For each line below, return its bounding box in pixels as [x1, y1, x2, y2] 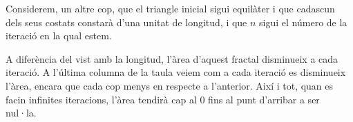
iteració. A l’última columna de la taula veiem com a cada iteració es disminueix [6, 65, 346, 79]
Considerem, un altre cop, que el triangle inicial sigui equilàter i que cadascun [6, 1, 335, 15]
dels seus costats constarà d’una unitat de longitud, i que [6, 14, 247, 29]
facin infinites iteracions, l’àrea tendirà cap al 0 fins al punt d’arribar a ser [6, 92, 320, 106]
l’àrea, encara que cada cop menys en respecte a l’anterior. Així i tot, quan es [6, 78, 334, 92]
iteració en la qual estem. [6, 28, 112, 43]
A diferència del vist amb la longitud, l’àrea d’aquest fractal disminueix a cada [6, 51, 338, 65]
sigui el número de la [259, 14, 347, 29]
